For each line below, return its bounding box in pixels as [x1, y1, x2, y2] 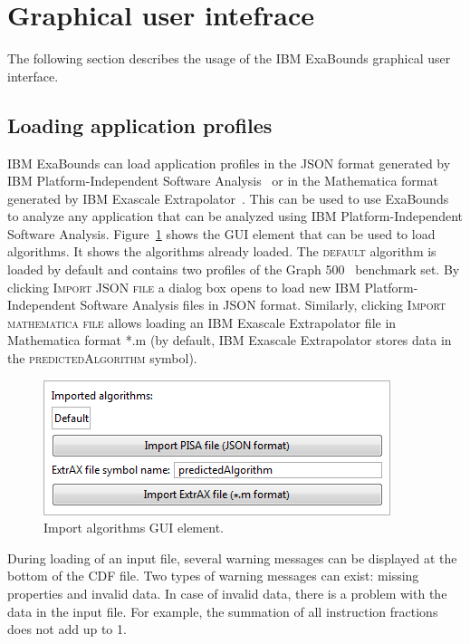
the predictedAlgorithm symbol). [7, 349, 197, 368]
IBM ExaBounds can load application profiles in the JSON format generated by [7, 153, 451, 172]
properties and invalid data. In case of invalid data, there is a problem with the [7, 584, 447, 603]
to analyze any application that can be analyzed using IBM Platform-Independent [7, 207, 463, 226]
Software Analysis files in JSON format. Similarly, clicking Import [80, 295, 446, 314]
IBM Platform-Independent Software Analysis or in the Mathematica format [7, 171, 438, 190]
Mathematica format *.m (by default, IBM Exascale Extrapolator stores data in [7, 331, 452, 350]
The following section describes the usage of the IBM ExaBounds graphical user [7, 49, 451, 68]
